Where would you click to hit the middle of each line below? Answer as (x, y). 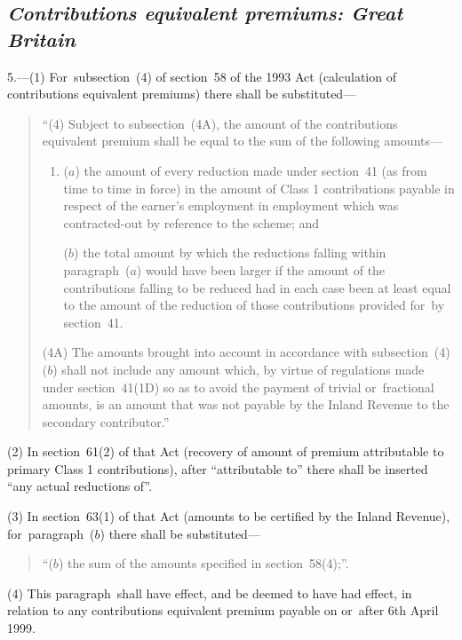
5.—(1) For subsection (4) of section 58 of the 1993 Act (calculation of (202, 76)
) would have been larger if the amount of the (261, 269)
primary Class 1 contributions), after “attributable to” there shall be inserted (218, 468)
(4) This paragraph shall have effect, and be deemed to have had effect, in (210, 593)
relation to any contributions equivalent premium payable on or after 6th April (223, 610)
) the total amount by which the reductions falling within (230, 253)
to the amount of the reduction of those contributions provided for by (254, 305)
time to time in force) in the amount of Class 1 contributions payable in (259, 188)
